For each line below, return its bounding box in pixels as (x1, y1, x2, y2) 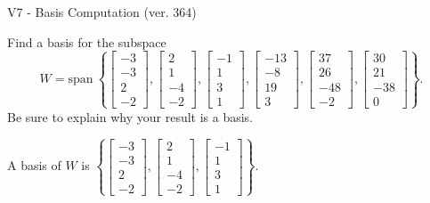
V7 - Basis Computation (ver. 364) (7, 3, 197, 20)
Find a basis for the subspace (7, 32, 166, 51)
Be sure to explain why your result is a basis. (7, 107, 254, 126)
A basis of (7, 156, 61, 175)
